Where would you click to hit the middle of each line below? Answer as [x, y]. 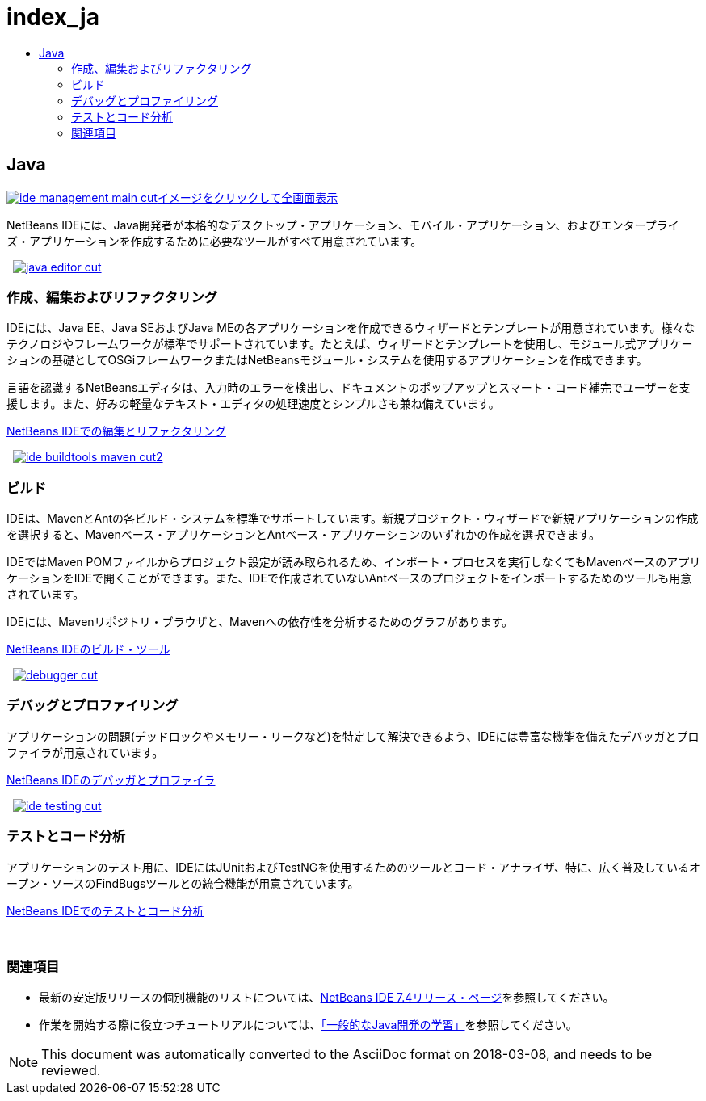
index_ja [53, 17]
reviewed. [71, 1071]
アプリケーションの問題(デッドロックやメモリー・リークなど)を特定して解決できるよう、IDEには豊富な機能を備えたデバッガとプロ [353, 736]
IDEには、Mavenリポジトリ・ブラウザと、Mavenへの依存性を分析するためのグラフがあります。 [260, 622]
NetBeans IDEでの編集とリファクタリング [116, 431]
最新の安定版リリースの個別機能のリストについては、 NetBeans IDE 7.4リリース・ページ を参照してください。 [327, 998]
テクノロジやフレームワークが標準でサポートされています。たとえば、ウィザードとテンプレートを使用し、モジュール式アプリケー [350, 344]
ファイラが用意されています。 [85, 752]
